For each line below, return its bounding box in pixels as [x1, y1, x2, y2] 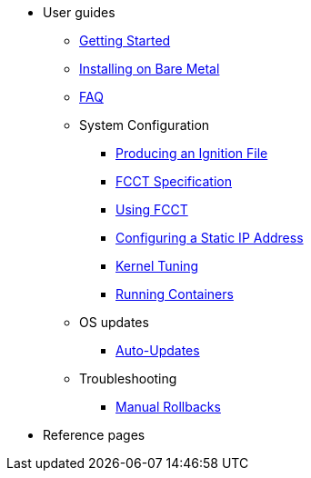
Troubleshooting [79, 371, 177, 386]
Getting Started [79, 33, 171, 48]
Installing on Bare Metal [79, 61, 220, 76]
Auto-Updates [115, 343, 200, 358]
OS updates [79, 314, 149, 330]
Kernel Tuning [115, 258, 199, 274]
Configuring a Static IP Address [115, 230, 304, 245]
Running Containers [115, 286, 234, 302]
